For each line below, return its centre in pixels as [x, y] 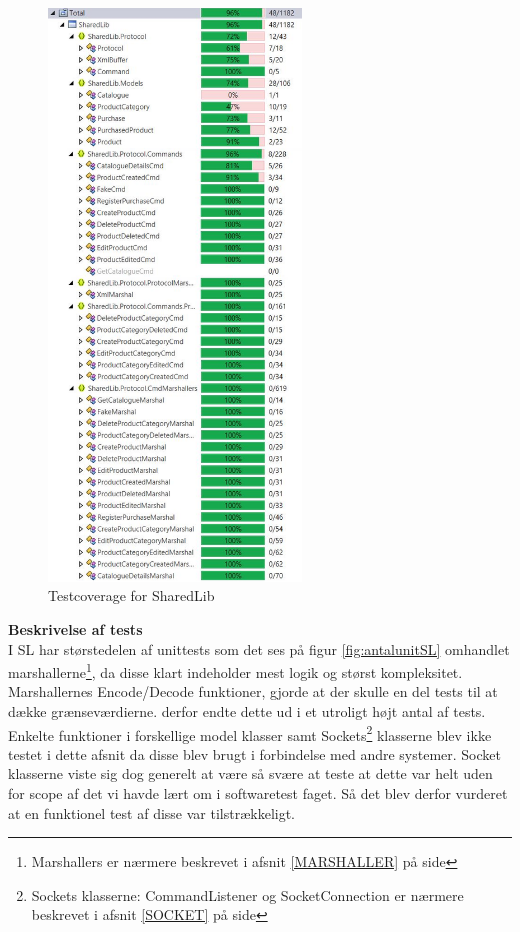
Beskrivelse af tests [75, 628]
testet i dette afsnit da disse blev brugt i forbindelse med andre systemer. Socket [254, 753]
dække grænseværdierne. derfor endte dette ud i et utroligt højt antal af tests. [247, 710]
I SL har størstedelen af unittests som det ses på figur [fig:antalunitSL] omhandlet [259, 648]
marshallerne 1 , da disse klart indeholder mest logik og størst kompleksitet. [235, 670]
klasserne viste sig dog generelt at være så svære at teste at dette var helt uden [250, 773]
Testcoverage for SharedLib [131, 595]
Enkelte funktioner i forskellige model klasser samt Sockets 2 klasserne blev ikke [250, 733]
